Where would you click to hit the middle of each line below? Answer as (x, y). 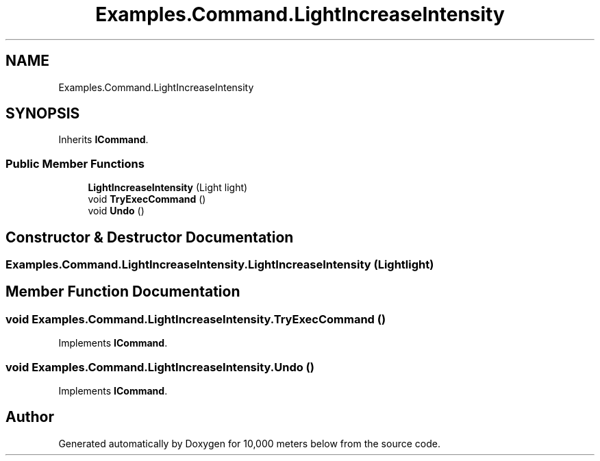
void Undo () (116, 211)
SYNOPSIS (43, 114)
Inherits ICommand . (103, 140)
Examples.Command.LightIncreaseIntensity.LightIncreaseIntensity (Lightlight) (220, 265)
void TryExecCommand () (147, 199)
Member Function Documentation (123, 292)
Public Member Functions (75, 163)
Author (30, 417)
